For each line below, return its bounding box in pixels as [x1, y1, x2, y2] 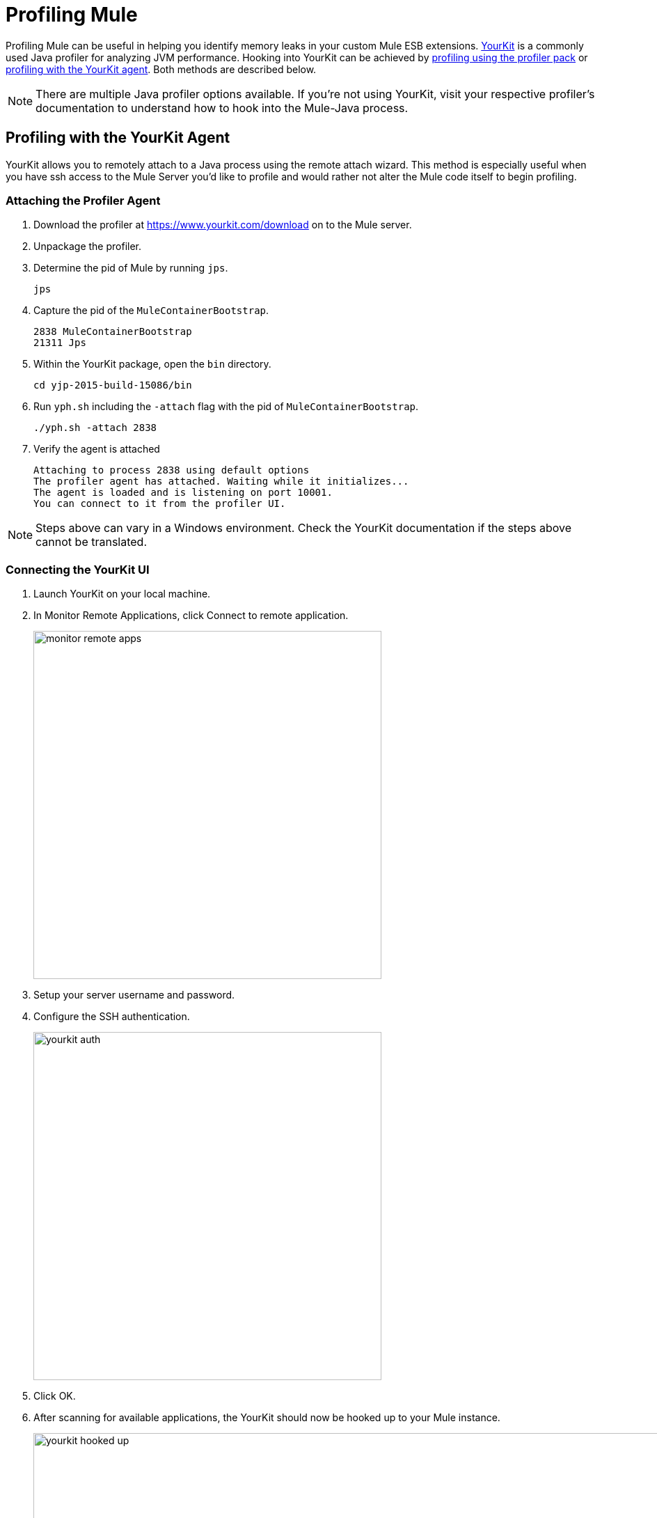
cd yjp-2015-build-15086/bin [33, 379, 192, 391]
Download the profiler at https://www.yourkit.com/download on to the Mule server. [33, 219, 412, 231]
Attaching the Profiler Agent [6, 193, 161, 208]
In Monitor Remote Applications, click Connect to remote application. [33, 609, 349, 622]
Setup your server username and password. [33, 989, 235, 1001]
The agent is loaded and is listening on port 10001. [33, 487, 333, 499]
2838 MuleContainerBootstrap [33, 326, 192, 338]
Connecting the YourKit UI [6, 562, 150, 577]
